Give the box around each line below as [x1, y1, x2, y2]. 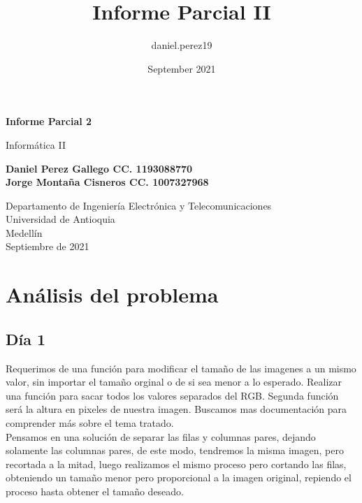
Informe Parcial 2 [6, 114, 92, 129]
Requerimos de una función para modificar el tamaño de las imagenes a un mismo [6, 360, 356, 375]
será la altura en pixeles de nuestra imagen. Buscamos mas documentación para [6, 402, 347, 416]
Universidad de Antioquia [6, 212, 115, 226]
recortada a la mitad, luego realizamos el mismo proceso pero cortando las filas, [6, 456, 347, 471]
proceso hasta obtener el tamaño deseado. [6, 483, 184, 498]
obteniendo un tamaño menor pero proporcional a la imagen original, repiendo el [6, 470, 352, 485]
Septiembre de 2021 [6, 239, 89, 254]
